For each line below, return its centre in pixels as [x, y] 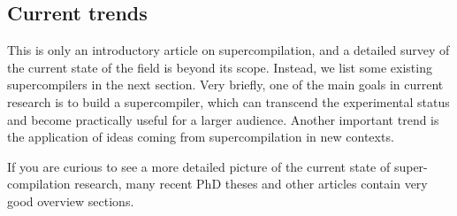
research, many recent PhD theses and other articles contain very [251, 184]
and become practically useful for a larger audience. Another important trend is [223, 119]
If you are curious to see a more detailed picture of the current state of [199, 166]
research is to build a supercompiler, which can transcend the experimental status [228, 101]
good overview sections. [71, 201]
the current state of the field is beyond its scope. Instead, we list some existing [220, 67]
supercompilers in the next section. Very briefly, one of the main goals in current [225, 85]
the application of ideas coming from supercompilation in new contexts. [201, 137]
